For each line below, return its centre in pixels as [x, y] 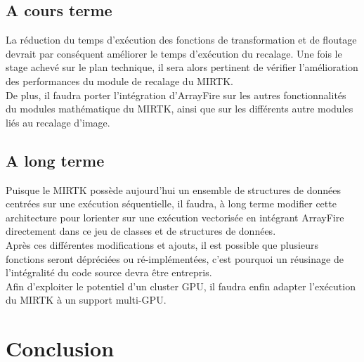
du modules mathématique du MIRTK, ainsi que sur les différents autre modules [180, 109]
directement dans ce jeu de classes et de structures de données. [141, 231]
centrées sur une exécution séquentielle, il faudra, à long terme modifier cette [171, 203]
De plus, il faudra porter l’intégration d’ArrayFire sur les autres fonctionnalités [176, 95]
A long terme [55, 160]
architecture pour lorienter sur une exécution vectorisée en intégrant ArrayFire [175, 217]
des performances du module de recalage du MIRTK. [120, 80]
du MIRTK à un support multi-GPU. [86, 300]
